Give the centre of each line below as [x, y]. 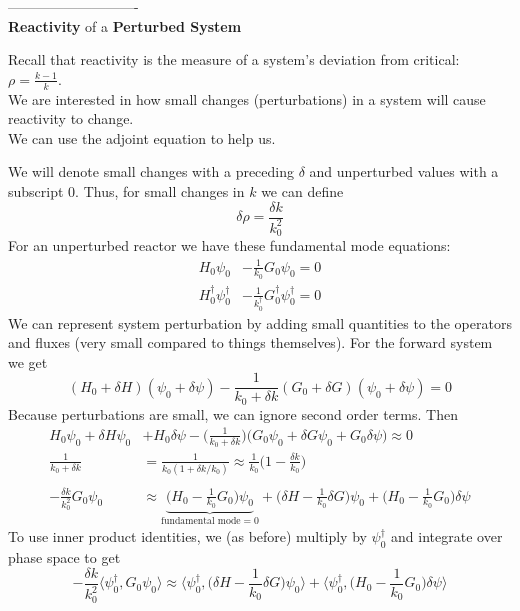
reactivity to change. [71, 118]
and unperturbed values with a [404, 171]
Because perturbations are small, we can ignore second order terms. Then [233, 413]
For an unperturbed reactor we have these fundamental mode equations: [229, 245]
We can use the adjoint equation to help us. [142, 137]
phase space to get [64, 557]
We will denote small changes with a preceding [151, 171]
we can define [302, 190]
